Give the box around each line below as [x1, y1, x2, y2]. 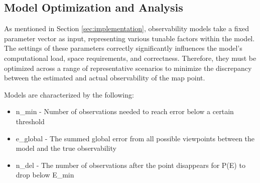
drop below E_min [16, 169, 74, 180]
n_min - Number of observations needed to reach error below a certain [16, 106, 234, 117]
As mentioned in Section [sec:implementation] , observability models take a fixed [4, 23, 249, 34]
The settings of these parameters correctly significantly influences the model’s [4, 43, 242, 53]
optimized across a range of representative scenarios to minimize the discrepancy [4, 62, 252, 73]
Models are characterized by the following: [4, 89, 134, 100]
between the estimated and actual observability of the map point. [4, 72, 205, 83]
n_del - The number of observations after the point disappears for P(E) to [16, 159, 245, 170]
